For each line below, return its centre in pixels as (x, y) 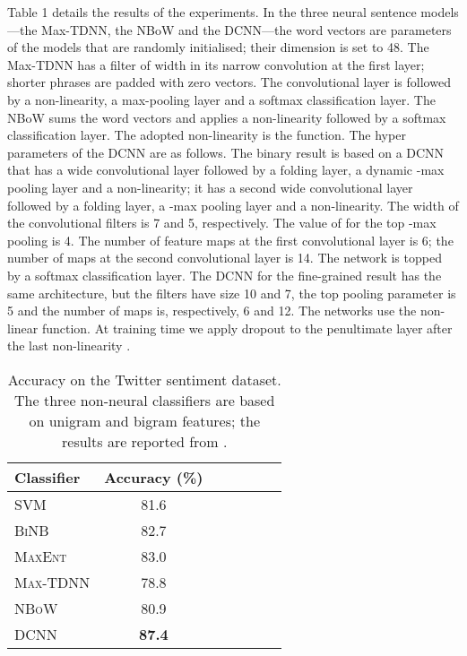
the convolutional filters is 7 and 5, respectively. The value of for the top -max (222, 223)
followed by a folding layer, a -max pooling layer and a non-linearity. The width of (233, 205)
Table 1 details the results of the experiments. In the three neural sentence (212, 12)
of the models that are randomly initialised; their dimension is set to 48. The (218, 47)
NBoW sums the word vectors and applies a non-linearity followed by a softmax (227, 117)
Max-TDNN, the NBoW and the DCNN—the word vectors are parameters (246, 29)
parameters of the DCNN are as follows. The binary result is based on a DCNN (226, 152)
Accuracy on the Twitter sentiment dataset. (144, 379)
